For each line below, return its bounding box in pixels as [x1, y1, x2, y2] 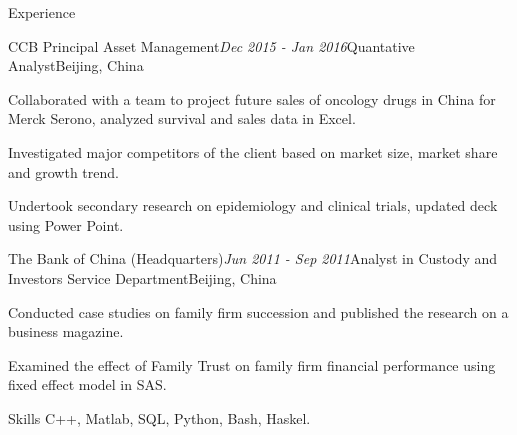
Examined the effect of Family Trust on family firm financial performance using [8, 354, 496, 375]
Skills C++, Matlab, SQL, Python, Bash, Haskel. [8, 407, 311, 428]
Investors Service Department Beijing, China [8, 267, 277, 288]
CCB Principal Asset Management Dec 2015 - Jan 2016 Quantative [8, 35, 415, 56]
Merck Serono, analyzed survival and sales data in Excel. [8, 108, 356, 129]
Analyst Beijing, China [8, 55, 144, 76]
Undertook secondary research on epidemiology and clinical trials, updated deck [8, 195, 498, 216]
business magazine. [8, 321, 124, 342]
